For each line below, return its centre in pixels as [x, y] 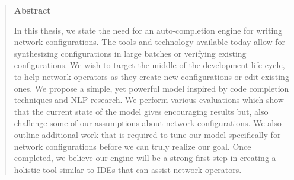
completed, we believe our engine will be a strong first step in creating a [145, 158]
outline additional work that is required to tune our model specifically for [147, 134]
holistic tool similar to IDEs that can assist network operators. [128, 169]
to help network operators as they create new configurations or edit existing [151, 76]
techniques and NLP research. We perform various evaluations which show [149, 100]
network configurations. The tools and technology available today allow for [150, 42]
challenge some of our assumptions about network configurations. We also [148, 123]
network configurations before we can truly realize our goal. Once [132, 146]
